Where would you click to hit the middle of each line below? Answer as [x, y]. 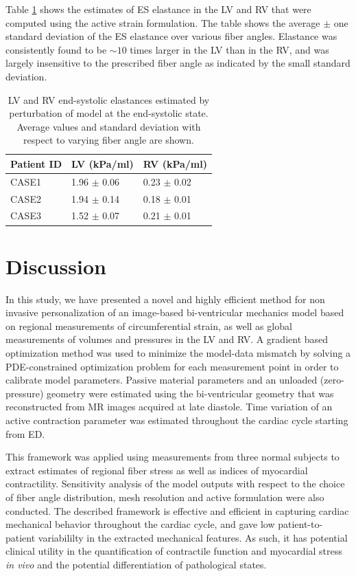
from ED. [25, 433]
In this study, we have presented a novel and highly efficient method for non [165, 299]
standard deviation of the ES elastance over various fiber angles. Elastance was [171, 36]
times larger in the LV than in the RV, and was [229, 49]
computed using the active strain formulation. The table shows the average [163, 22]
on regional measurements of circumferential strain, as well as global [149, 325]
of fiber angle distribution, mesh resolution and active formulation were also [165, 497]
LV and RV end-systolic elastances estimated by [109, 99]
